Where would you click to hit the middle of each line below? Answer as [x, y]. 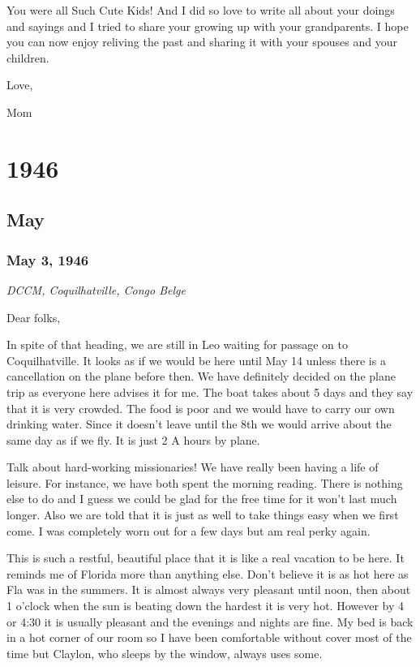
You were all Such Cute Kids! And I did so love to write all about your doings [201, 10]
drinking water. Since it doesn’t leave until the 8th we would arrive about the [199, 424]
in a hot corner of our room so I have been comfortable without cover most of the [209, 637]
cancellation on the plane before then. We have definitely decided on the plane [201, 376]
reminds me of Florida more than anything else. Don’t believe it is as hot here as [208, 573]
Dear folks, [34, 317]
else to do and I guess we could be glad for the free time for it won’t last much [202, 499]
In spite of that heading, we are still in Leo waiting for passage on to [177, 344]
